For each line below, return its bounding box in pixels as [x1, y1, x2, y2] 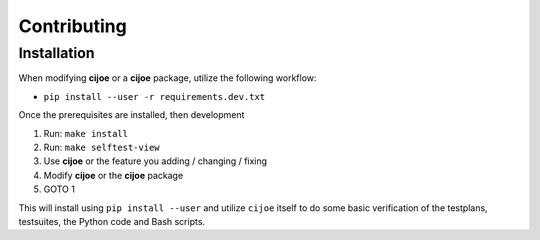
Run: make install [43, 127, 129, 139]
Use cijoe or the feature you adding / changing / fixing [43, 155, 268, 167]
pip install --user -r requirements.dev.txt [43, 91, 266, 102]
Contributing [18, 15, 127, 37]
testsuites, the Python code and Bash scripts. [18, 215, 205, 227]
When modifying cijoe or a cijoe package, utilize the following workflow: [18, 72, 317, 84]
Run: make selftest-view [43, 141, 160, 153]
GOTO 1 [43, 183, 75, 195]
